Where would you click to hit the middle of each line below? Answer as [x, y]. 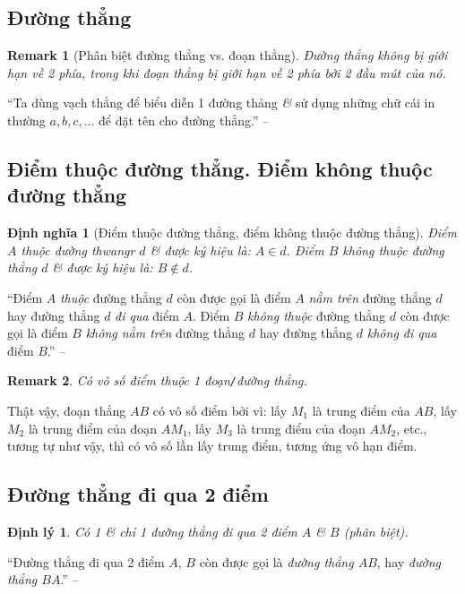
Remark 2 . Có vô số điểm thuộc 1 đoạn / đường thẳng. [157, 380]
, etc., [412, 428]
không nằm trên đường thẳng [165, 333]
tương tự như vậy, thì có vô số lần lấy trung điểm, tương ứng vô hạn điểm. [212, 446]
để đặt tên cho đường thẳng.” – [184, 120]
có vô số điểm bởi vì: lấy [220, 410]
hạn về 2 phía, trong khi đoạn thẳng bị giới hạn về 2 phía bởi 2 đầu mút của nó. [227, 72]
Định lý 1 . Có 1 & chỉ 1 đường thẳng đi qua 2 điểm [152, 531]
